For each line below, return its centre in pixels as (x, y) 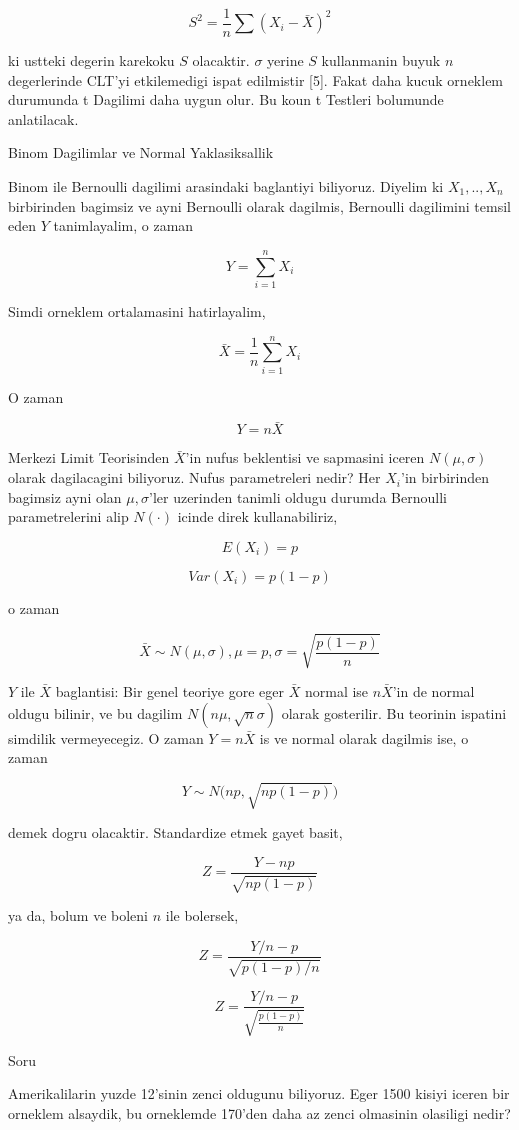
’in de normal (433, 690)
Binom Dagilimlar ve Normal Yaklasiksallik (141, 152)
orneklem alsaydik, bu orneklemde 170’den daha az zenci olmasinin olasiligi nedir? (259, 1113)
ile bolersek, (202, 915)
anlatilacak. (43, 118)
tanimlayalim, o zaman (123, 225)
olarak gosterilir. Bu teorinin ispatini (394, 712)
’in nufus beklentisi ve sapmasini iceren (305, 457)
